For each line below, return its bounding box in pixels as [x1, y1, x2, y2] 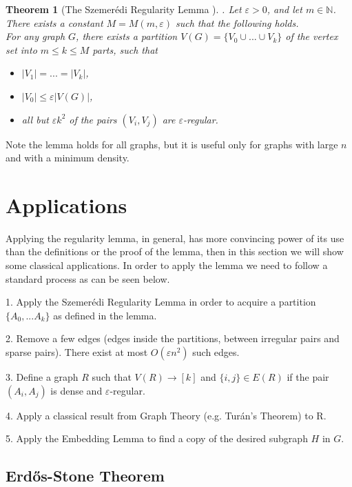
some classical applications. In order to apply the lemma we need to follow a [6, 258, 328, 272]
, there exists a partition [76, 29, 178, 43]
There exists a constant [6, 15, 103, 30]
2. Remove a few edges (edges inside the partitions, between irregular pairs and [6, 331, 340, 346]
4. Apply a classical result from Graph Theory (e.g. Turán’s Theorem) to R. [6, 408, 327, 422]
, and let [267, 2, 302, 16]
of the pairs [69, 112, 117, 126]
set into [6, 42, 37, 57]
